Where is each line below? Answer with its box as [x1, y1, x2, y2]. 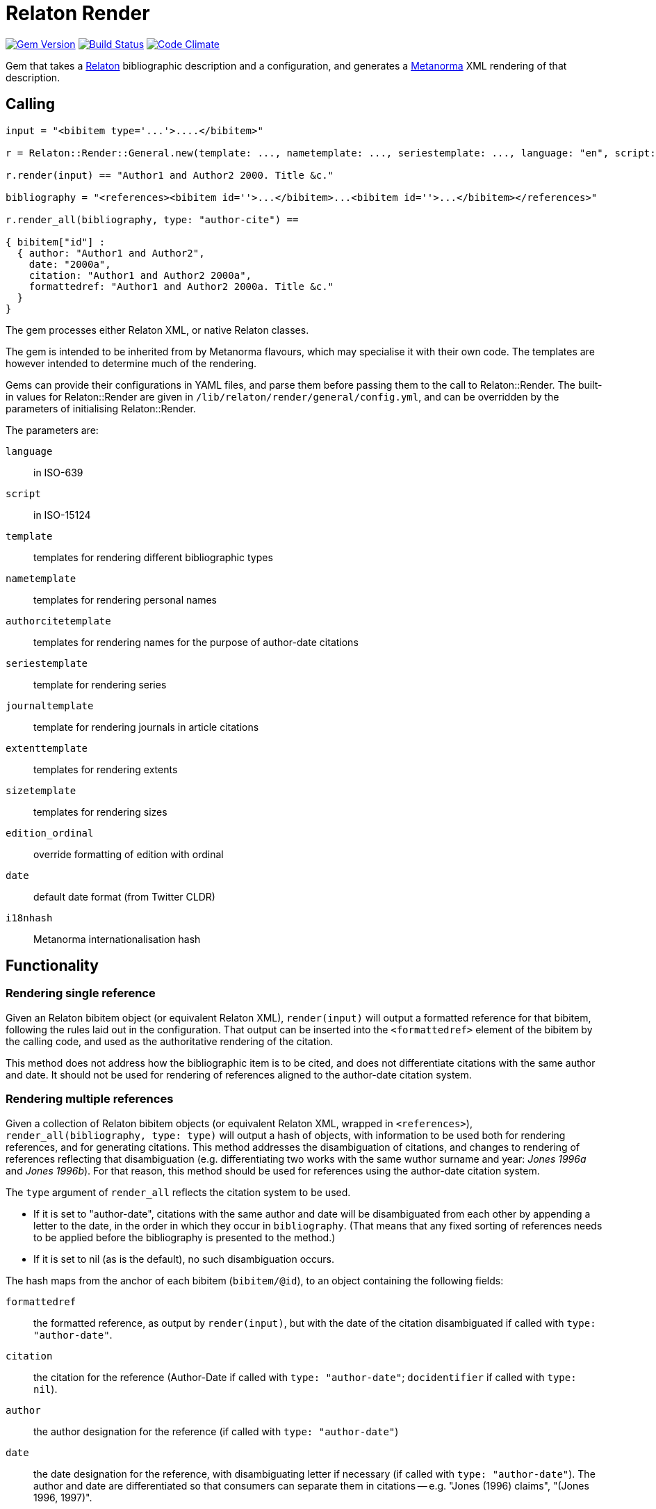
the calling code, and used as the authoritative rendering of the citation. [6, 1035, 334, 1047]
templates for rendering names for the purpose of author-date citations [33, 636, 359, 648]
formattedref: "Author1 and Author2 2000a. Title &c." [28, 280, 334, 292]
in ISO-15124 [33, 508, 91, 521]
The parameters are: [6, 423, 99, 436]
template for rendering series [33, 678, 167, 691]
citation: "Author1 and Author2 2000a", [28, 269, 252, 281]
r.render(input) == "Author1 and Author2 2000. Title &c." [6, 169, 334, 181]
